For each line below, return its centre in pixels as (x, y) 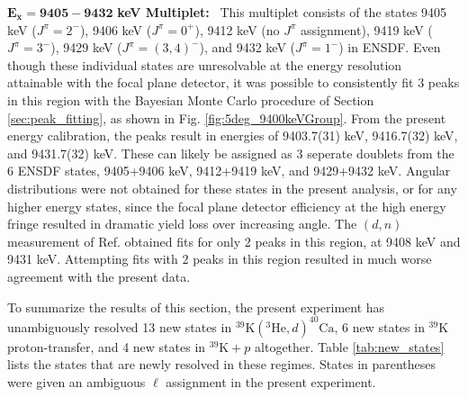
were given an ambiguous (76, 381)
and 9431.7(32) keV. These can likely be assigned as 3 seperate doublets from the (231, 153)
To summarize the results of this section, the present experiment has (196, 307)
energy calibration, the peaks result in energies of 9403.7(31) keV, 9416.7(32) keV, (233, 135)
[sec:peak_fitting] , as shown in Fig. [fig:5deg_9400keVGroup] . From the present (227, 117)
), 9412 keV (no (237, 29)
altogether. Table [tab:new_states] (350, 346)
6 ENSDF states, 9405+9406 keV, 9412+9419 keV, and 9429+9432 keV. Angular (229, 171)
